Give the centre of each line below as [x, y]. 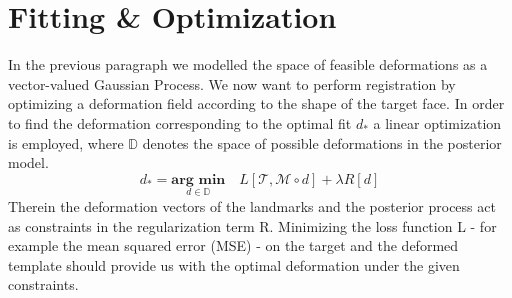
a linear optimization [437, 122]
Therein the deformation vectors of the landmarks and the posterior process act [252, 205]
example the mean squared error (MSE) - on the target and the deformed [233, 245]
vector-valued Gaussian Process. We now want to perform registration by [232, 83]
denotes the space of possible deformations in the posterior [322, 142]
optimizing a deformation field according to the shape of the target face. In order [256, 103]
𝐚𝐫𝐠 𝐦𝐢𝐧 [198, 179]
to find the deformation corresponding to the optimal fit [180, 122]
